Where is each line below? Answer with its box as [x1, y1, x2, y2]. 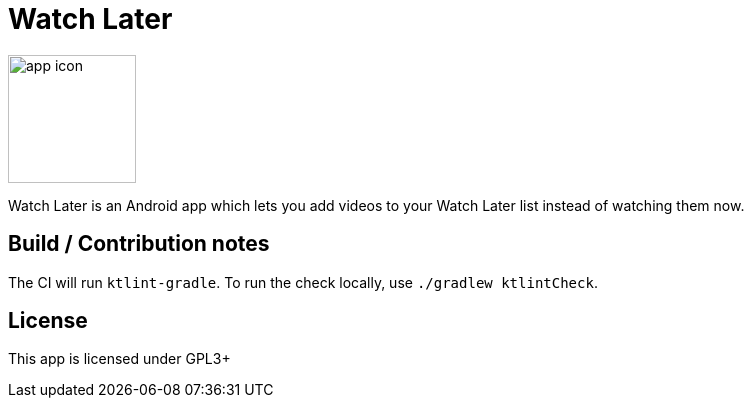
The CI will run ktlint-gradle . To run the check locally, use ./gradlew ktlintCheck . [8, 273, 598, 291]
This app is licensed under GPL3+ [8, 350, 231, 368]
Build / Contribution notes [8, 231, 270, 257]
